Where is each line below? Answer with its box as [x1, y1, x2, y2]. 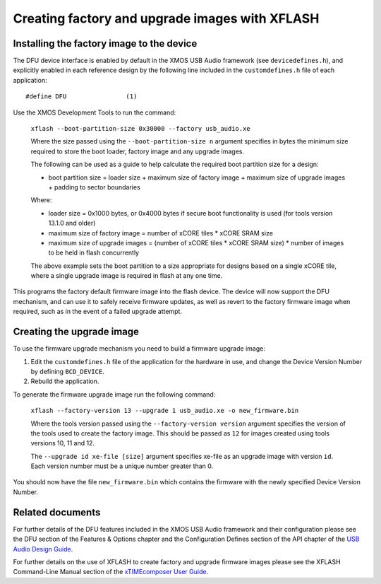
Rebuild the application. [30, 377, 99, 385]
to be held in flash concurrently [48, 248, 140, 257]
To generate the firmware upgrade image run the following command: [13, 390, 216, 399]
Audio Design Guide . [13, 544, 73, 553]
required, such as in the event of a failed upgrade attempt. [13, 308, 183, 316]
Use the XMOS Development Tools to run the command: [13, 108, 176, 117]
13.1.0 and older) [48, 219, 96, 228]
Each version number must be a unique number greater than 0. [30, 462, 214, 470]
